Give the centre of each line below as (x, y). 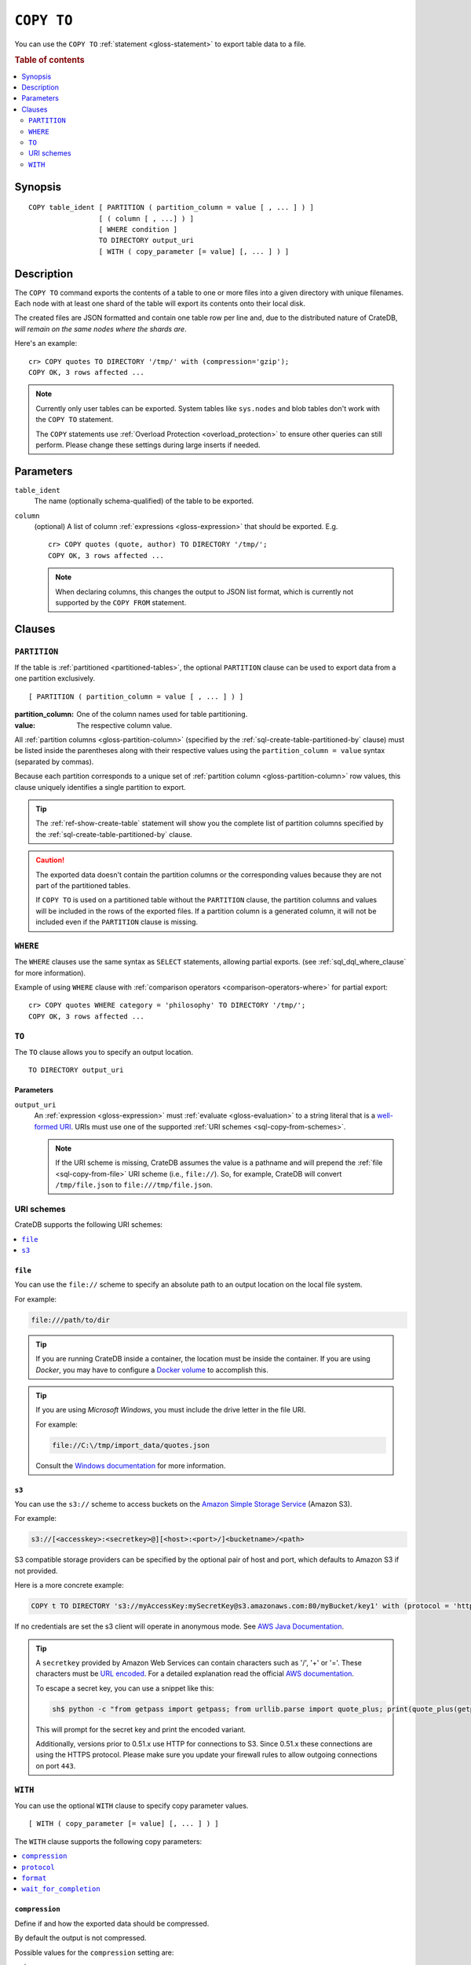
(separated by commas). (54, 762)
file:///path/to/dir (70, 1320)
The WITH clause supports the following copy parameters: (108, 1841)
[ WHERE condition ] (138, 229)
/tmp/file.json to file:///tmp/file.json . (134, 1185)
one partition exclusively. (55, 678)
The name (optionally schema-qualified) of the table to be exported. (144, 501)
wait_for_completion (61, 1889)
